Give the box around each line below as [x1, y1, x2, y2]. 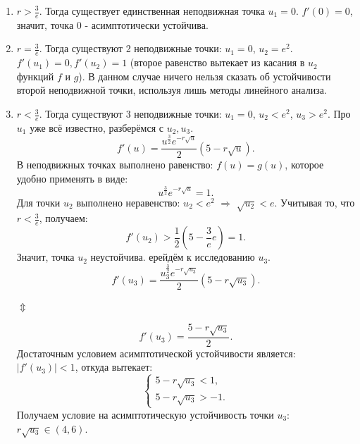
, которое [285, 157, 324, 172]
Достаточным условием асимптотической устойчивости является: [16, 345, 296, 360]
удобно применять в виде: [16, 171, 128, 186]
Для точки [16, 195, 61, 209]
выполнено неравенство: [76, 195, 180, 209]
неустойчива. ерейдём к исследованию [90, 249, 255, 264]
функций [16, 68, 54, 83]
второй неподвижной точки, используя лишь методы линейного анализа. [16, 82, 327, 97]
